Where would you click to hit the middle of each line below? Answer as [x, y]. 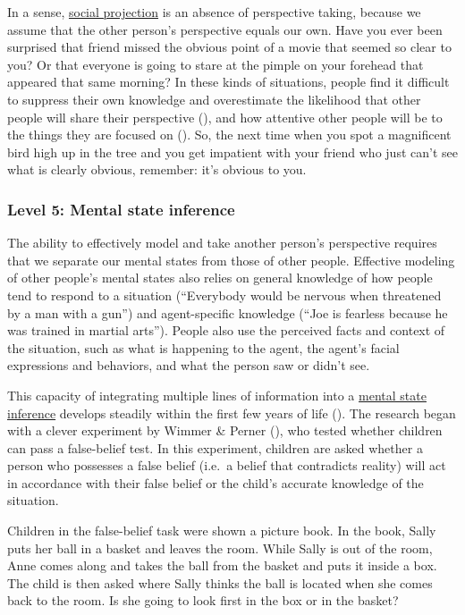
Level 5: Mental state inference [121, 209]
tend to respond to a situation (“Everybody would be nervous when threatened [224, 295]
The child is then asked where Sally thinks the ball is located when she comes [220, 582]
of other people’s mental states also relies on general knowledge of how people [220, 278]
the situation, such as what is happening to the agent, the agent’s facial [203, 347]
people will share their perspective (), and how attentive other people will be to [225, 117]
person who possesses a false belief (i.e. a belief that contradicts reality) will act [227, 465]
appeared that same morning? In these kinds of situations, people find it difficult [228, 82]
